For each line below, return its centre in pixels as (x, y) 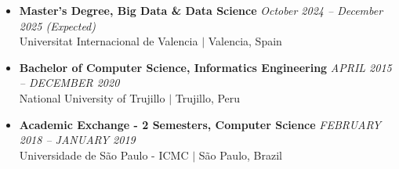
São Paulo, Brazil (241, 155)
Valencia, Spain (245, 41)
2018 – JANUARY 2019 (77, 140)
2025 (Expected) (57, 25)
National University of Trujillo (92, 97)
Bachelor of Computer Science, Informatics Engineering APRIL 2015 (205, 67)
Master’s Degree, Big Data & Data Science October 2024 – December (201, 10)
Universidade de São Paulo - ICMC (104, 155)
